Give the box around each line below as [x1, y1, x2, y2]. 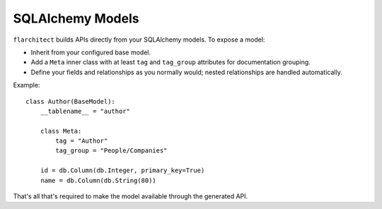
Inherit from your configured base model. [30, 48, 151, 56]
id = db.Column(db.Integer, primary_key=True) [40, 167, 205, 174]
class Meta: [40, 127, 82, 135]
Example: [13, 81, 40, 90]
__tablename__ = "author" [40, 107, 131, 115]
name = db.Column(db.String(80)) [40, 177, 157, 184]
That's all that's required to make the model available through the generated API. [13, 192, 248, 201]
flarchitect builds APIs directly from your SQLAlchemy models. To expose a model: [13, 35, 265, 44]
